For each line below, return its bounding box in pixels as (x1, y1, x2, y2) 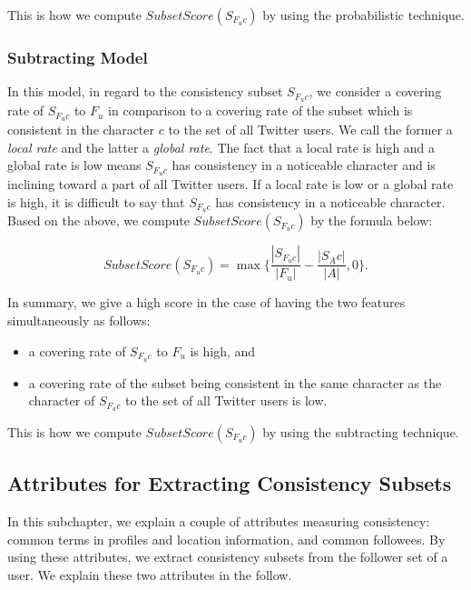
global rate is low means (7, 155, 142, 175)
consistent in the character (7, 119, 154, 138)
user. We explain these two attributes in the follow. (7, 565, 292, 584)
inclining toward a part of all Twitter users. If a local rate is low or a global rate (7, 174, 454, 193)
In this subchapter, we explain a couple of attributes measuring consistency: (7, 512, 430, 531)
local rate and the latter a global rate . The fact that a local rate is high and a (7, 137, 436, 156)
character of (28, 391, 95, 410)
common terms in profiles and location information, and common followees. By (7, 529, 446, 548)
